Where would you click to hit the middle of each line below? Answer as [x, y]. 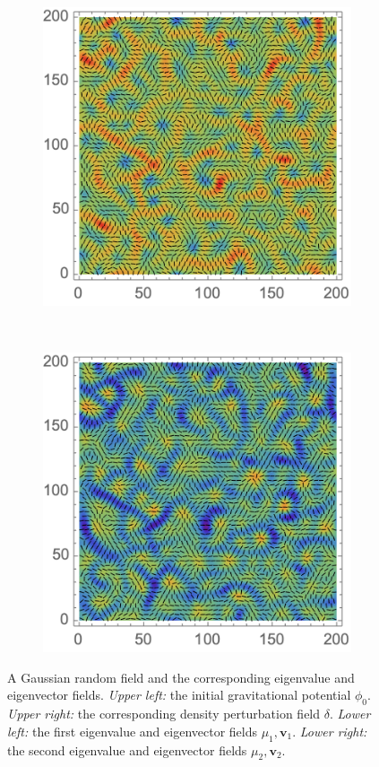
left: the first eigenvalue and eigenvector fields [132, 731]
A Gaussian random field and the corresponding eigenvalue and [181, 677]
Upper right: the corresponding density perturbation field [164, 714]
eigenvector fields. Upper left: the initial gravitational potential [179, 695]
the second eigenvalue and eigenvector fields [127, 750]
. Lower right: [330, 731]
